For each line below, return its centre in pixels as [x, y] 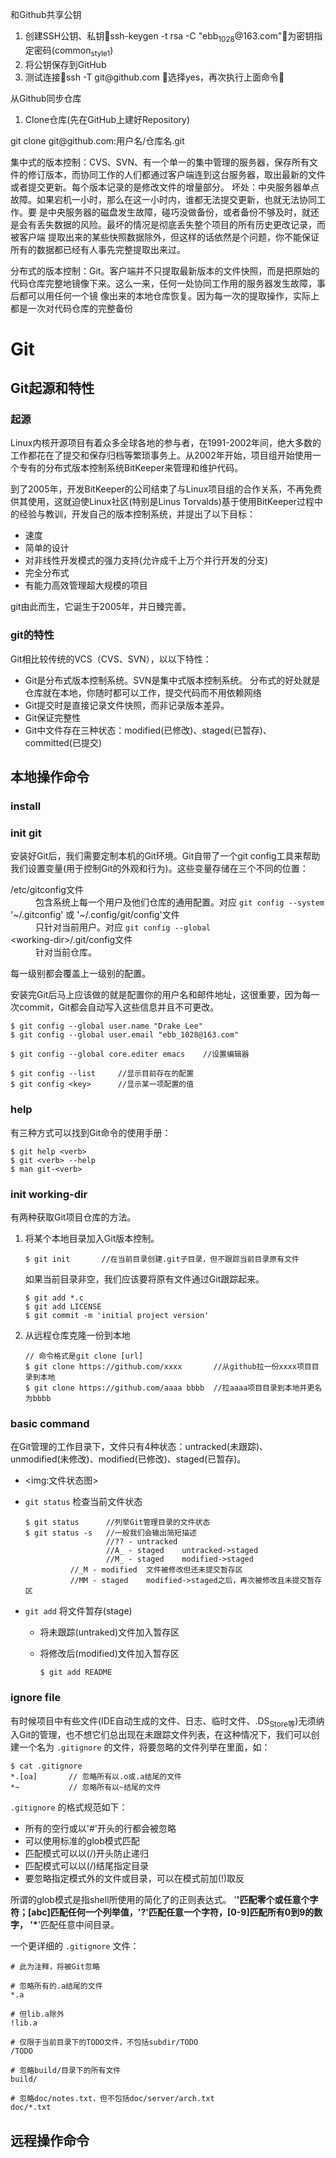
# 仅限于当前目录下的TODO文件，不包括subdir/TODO [104, 2043]
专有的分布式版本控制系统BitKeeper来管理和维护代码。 [131, 468]
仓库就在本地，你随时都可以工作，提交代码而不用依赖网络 [143, 692]
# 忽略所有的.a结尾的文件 [56, 1986]
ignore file [36, 1698]
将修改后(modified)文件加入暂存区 [109, 1654]
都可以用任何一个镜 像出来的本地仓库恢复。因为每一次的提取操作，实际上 [169, 295]
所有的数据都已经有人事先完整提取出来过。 [98, 249]
